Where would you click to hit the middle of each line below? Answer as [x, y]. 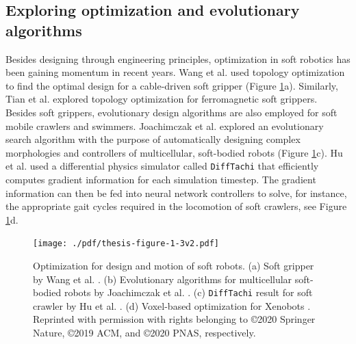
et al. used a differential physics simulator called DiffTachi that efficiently [162, 166]
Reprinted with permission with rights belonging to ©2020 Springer [174, 319]
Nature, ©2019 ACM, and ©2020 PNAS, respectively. [144, 333]
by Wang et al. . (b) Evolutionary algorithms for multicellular [163, 279]
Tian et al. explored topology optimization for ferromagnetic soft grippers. [162, 99]
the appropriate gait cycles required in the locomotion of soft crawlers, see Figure [176, 206]
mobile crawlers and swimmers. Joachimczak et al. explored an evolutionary [165, 125]
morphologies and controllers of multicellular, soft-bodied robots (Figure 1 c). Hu [174, 152]
